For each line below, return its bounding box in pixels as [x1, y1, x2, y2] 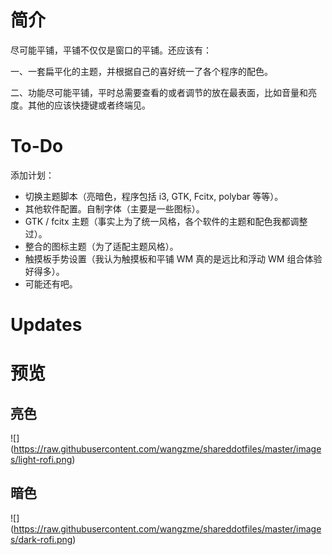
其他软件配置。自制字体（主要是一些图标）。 [24, 202, 205, 215]
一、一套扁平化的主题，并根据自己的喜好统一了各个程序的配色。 [10, 65, 273, 77]
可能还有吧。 [24, 277, 78, 290]
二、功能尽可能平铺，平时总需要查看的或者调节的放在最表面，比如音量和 [10, 86, 308, 98]
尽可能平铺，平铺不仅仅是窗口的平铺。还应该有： [10, 44, 212, 56]
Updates [10, 314, 83, 336]
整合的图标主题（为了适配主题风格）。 [24, 240, 179, 252]
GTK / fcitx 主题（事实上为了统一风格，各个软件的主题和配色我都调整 [24, 215, 308, 227]
